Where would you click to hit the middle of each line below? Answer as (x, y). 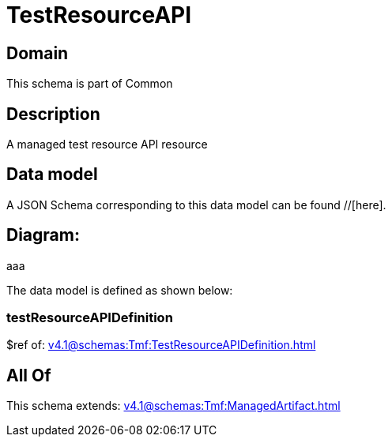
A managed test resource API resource (107, 145)
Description (53, 114)
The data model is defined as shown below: (120, 290)
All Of (29, 375)
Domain (38, 53)
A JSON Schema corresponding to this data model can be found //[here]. (196, 205)
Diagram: (43, 235)
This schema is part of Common (90, 84)
